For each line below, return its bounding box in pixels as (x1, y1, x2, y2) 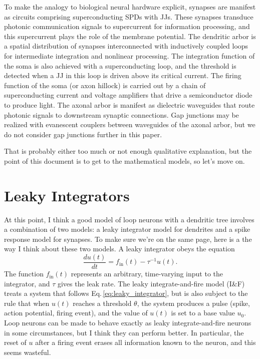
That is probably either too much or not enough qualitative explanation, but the (4, 146, 252, 156)
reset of (4, 337, 27, 347)
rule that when (4, 297, 50, 308)
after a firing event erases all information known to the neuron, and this (35, 337, 256, 347)
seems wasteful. (4, 346, 51, 357)
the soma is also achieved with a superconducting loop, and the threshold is (4, 60, 236, 71)
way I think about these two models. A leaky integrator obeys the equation (4, 243, 235, 254)
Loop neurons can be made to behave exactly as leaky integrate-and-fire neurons (4, 317, 251, 328)
